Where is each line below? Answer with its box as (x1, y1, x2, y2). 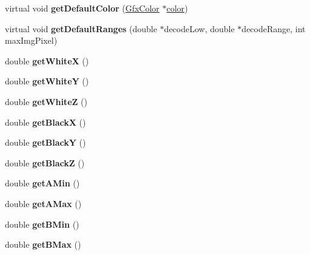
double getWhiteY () (5, 75, 89, 87)
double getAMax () (5, 197, 82, 209)
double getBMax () (5, 238, 81, 251)
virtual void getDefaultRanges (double (5, 22, 157, 35)
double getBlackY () (5, 136, 86, 149)
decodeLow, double (164, 22, 235, 35)
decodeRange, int (241, 22, 306, 35)
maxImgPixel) (5, 34, 58, 47)
